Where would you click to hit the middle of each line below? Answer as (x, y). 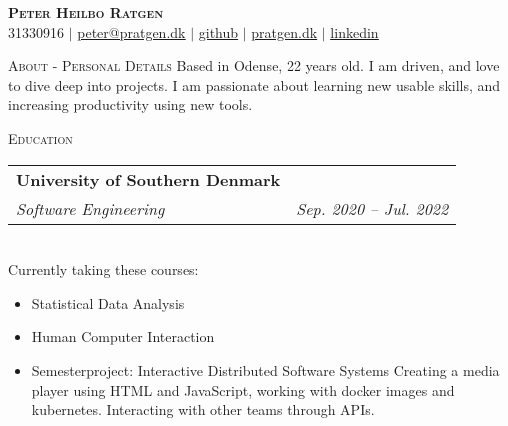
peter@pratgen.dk (131, 31)
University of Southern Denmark (148, 179)
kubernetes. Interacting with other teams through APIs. (203, 409)
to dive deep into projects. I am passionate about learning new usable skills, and (254, 84)
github (218, 31)
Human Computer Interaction (123, 336)
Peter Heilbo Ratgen (86, 12)
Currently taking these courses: (103, 269)
